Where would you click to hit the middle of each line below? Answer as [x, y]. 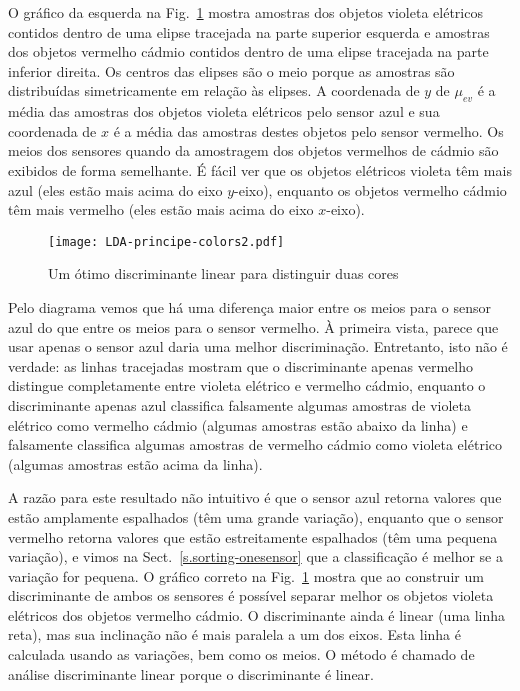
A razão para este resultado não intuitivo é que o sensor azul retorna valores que [255, 497]
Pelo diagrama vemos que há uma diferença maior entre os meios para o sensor [249, 306]
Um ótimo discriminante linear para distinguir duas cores [223, 273]
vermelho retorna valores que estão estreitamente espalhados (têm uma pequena [253, 536]
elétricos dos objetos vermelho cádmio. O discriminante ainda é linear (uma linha [257, 614]
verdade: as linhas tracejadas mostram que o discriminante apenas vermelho [240, 365]
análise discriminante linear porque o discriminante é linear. [191, 673]
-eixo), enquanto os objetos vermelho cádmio [370, 189]
